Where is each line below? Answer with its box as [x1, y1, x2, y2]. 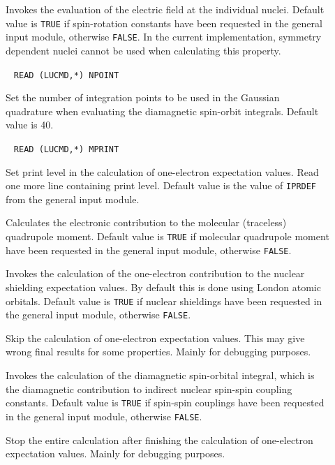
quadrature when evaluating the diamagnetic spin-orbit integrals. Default [6, 103, 319, 118]
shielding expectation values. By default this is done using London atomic [6, 279, 321, 294]
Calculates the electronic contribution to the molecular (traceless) [6, 215, 287, 230]
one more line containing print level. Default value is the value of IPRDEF [6, 178, 317, 193]
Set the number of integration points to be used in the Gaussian [6, 90, 280, 105]
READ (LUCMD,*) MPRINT [13, 144, 119, 154]
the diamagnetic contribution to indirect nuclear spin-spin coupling [6, 381, 292, 396]
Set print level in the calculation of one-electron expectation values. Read [6, 164, 319, 179]
